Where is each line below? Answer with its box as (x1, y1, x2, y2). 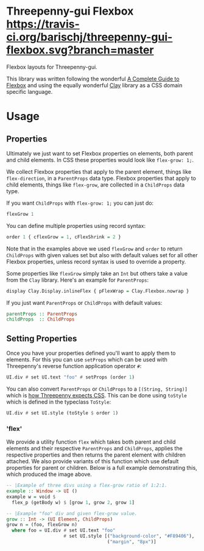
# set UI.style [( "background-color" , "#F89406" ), (63, 533, 195, 539)
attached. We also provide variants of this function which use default (6, 458, 179, 465)
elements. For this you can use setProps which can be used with (6, 356, 167, 363)
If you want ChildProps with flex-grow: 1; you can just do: (6, 199, 154, 207)
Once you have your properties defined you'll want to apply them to (6, 349, 176, 357)
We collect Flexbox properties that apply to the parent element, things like (6, 168, 192, 175)
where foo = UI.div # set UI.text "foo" (12, 527, 116, 534)
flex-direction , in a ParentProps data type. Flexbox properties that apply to (6, 174, 197, 182)
